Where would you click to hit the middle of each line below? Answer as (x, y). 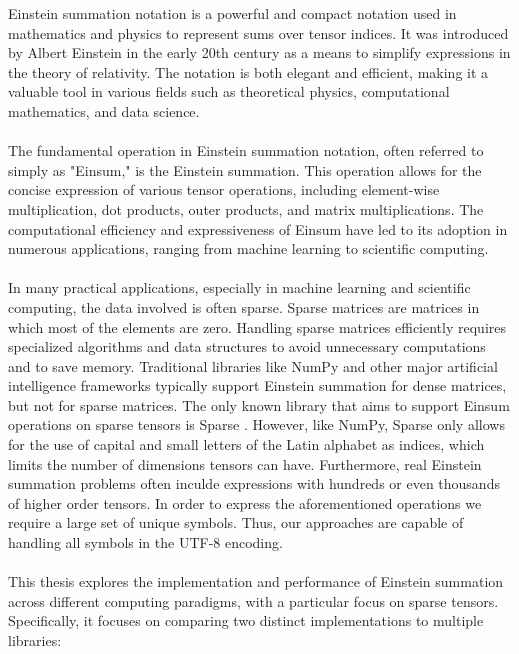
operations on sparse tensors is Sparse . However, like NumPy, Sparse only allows (256, 424)
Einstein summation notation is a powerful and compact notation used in (232, 13)
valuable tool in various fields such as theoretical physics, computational (229, 91)
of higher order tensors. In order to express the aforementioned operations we (245, 502)
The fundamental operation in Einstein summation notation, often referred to (246, 150)
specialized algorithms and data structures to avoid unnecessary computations (247, 346)
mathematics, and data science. (104, 110)
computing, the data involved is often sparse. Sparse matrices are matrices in (244, 306)
